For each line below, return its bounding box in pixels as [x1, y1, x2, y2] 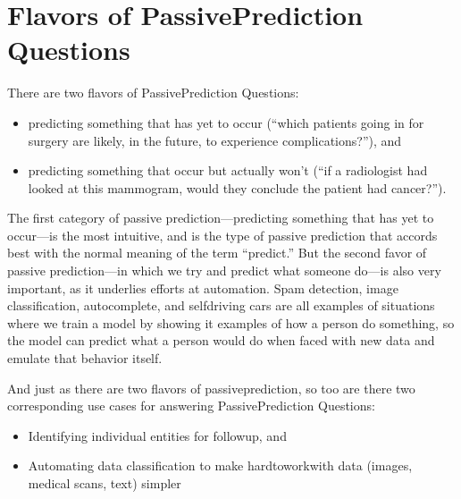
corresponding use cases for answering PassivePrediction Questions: [7, 396, 375, 415]
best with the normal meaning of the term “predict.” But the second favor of [7, 243, 427, 262]
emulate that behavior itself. [7, 349, 163, 368]
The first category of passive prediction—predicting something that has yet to [7, 208, 434, 227]
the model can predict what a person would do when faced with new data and [7, 331, 435, 350]
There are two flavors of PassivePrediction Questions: [7, 83, 299, 102]
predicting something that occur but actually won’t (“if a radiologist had [28, 161, 428, 180]
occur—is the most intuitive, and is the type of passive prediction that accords [7, 225, 438, 244]
